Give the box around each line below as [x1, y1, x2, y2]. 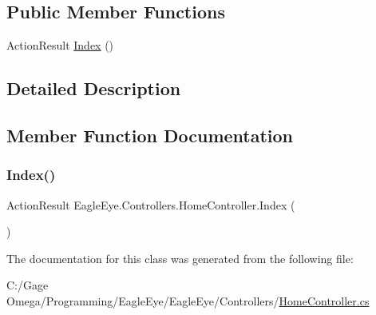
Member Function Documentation [6, 122, 294, 147]
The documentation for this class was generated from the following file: [6, 249, 354, 266]
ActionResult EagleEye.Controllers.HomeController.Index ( [6, 196, 295, 213]
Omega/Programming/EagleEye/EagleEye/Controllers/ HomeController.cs [6, 292, 370, 309]
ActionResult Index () [6, 37, 114, 54]
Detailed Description [6, 76, 181, 101]
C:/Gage [6, 277, 49, 293]
